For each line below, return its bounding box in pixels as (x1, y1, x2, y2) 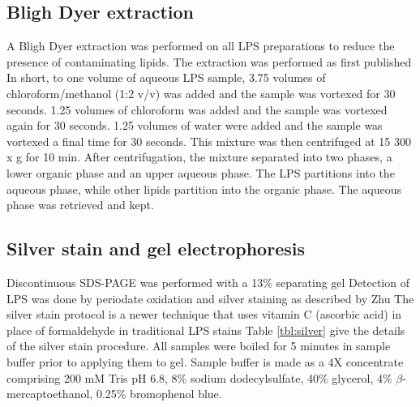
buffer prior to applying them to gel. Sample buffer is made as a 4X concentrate (6, 353, 404, 370)
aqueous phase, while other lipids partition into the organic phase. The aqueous (6, 180, 402, 197)
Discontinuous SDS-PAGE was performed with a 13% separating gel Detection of (6, 273, 409, 290)
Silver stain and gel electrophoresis (6, 236, 305, 261)
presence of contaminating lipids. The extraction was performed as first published (6, 53, 412, 70)
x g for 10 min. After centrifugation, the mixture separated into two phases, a (6, 148, 392, 165)
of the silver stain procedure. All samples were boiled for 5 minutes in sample (6, 337, 391, 354)
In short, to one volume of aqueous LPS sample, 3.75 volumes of (6, 69, 326, 86)
